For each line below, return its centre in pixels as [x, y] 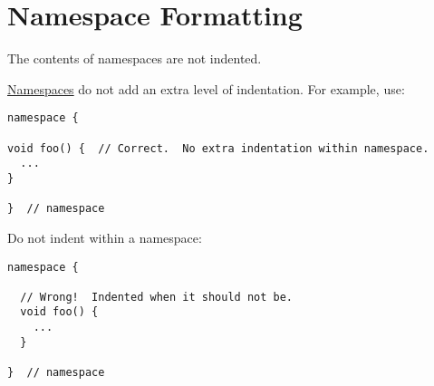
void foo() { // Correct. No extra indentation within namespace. [218, 148]
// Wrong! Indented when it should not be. [156, 297]
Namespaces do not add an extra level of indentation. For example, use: [206, 88]
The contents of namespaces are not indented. [135, 58]
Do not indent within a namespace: [105, 237]
